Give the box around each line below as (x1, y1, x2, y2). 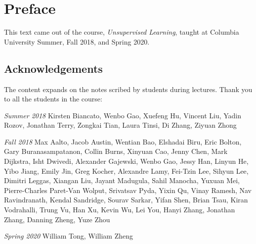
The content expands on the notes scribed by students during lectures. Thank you (4, 84, 253, 94)
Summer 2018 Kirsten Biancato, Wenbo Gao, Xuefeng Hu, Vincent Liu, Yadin (4, 110, 242, 120)
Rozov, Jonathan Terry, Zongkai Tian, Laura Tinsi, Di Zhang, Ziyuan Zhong (4, 120, 237, 130)
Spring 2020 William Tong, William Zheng (4, 231, 133, 241)
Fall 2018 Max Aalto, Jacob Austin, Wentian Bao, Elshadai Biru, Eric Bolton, (4, 136, 242, 146)
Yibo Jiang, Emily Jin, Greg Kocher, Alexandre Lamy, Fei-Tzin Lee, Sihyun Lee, (4, 165, 249, 176)
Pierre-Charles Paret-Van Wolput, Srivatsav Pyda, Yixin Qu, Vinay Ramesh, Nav (4, 185, 252, 195)
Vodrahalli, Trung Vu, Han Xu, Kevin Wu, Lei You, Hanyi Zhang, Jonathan (4, 204, 235, 215)
